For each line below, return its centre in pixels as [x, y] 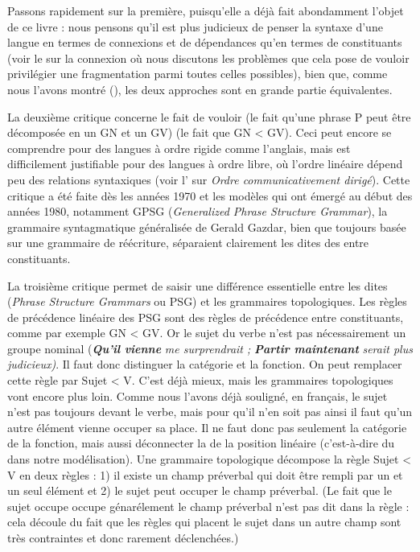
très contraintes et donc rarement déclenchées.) [123, 538]
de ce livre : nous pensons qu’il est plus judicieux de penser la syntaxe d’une [195, 26]
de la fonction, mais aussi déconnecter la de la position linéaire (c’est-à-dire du [201, 443]
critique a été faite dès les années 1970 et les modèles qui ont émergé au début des [210, 195]
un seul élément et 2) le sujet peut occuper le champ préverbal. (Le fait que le [200, 490]
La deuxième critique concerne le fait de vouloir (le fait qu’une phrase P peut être [209, 116]
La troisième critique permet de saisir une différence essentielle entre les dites [198, 285]
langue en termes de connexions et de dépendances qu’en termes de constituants [205, 42]
